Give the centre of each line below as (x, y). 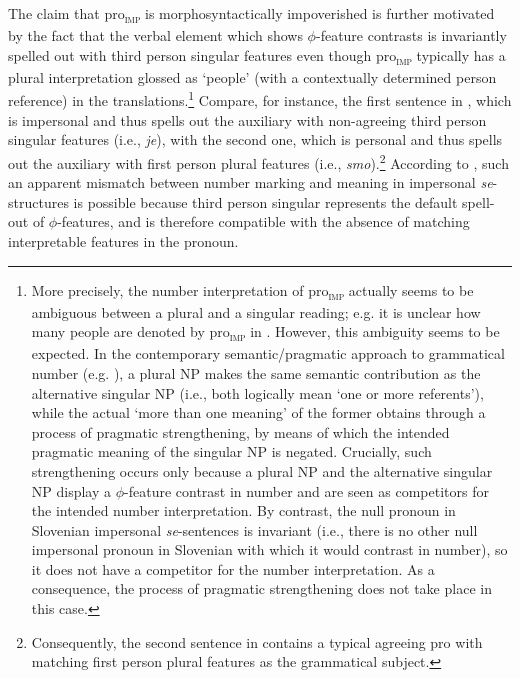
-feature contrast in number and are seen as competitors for (306, 490)
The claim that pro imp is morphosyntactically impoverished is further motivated (251, 14)
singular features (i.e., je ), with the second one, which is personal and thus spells (255, 139)
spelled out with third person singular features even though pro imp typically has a (257, 56)
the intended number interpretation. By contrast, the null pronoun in (243, 510)
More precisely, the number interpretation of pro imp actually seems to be (252, 291)
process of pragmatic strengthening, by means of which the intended (240, 431)
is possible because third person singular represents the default (265, 201)
